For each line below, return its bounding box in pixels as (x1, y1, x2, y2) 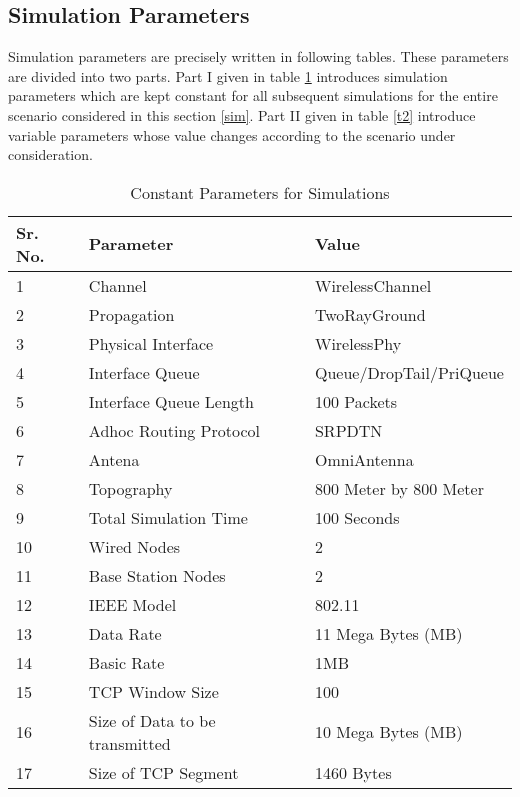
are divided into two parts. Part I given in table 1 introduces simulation (8, 65, 448, 86)
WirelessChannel (314, 273, 432, 297)
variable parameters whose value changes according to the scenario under (8, 124, 456, 145)
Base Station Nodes (88, 563, 226, 587)
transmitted (88, 731, 171, 755)
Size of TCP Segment (88, 760, 239, 784)
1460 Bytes (314, 760, 392, 784)
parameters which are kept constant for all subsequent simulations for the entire (8, 85, 498, 106)
